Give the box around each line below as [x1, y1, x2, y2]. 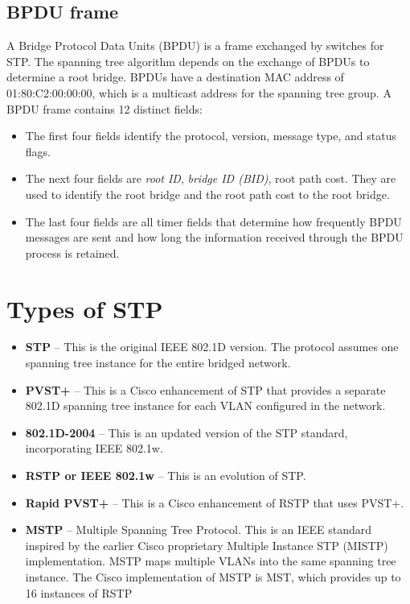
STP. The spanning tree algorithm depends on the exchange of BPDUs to [6, 52, 370, 69]
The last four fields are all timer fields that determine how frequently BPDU [25, 213, 402, 230]
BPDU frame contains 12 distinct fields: [6, 100, 203, 117]
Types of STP [6, 292, 163, 325]
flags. [25, 143, 51, 159]
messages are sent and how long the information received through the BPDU [25, 229, 404, 246]
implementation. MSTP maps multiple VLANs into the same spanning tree [25, 552, 396, 569]
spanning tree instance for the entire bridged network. [25, 354, 291, 371]
